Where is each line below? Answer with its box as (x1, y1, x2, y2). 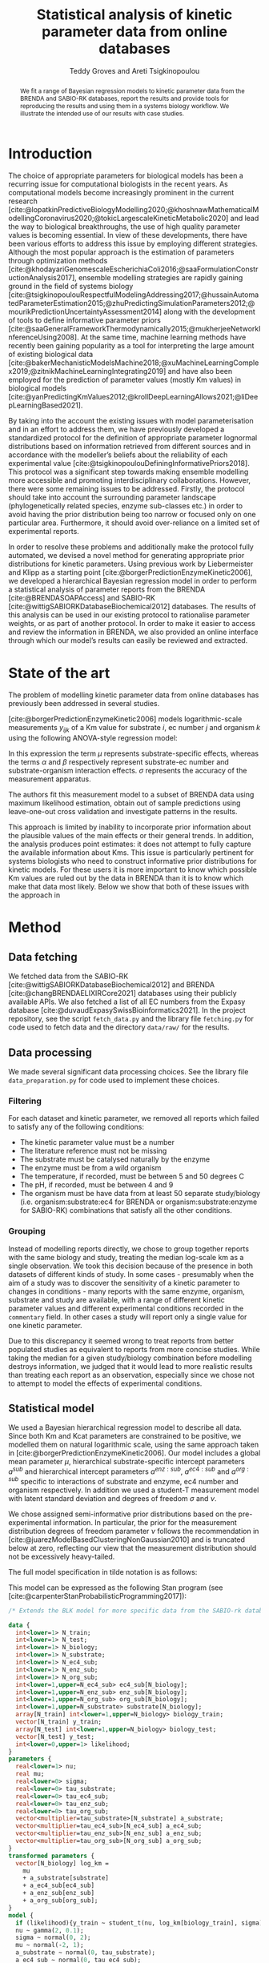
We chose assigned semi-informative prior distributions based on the (8, 1509, 237, 1519)
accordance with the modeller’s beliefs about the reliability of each (8, 450, 228, 460)
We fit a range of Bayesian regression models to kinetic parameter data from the (19, 86, 246, 95)
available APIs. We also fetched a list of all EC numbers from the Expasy (8, 997, 246, 1006)
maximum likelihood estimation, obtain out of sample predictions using (8, 798, 241, 808)
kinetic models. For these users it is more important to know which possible (8, 865, 258, 874)
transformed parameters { (8, 1852, 94, 1860)
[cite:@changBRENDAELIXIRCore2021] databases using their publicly (8, 989, 238, 998)
